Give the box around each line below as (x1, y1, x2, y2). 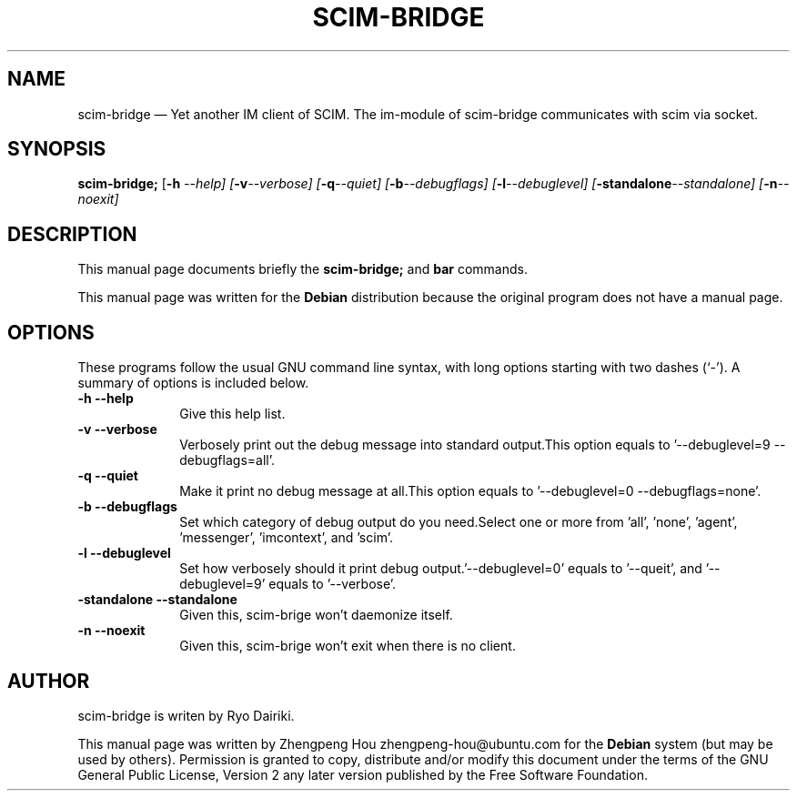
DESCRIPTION (7, 222, 137, 246)
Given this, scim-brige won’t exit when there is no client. (179, 638, 516, 654)
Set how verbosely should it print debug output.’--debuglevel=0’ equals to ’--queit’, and (179, 561, 702, 577)
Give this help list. (179, 406, 286, 422)
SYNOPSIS (7, 137, 106, 161)
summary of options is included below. (77, 375, 309, 391)
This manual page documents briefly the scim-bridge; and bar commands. (77, 261, 528, 278)
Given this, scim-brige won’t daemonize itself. (179, 607, 453, 623)
